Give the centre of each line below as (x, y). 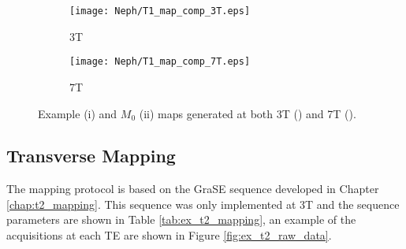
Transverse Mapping (91, 156)
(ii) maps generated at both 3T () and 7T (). (248, 113)
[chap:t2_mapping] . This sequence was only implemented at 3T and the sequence (203, 204)
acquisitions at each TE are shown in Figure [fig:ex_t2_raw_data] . (169, 235)
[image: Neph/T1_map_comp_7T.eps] (160, 62)
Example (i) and (78, 113)
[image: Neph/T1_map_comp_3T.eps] (160, 11)
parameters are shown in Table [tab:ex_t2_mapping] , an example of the (181, 219)
